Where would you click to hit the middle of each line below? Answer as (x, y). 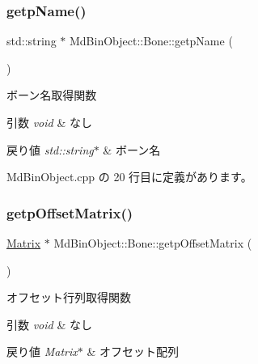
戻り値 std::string (50, 149)
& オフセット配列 (133, 351)
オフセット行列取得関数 (69, 297)
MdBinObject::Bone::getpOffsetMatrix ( (153, 243)
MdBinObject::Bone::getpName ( (151, 41)
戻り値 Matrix (42, 351)
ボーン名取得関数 (52, 95)
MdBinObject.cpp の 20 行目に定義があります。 (129, 177)
